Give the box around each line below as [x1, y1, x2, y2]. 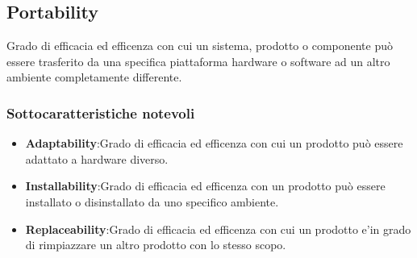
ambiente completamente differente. [6, 69, 182, 85]
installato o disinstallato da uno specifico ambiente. [25, 193, 279, 210]
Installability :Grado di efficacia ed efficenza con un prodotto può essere [25, 177, 386, 194]
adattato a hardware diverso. [25, 150, 169, 167]
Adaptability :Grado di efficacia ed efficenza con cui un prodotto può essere [25, 135, 403, 152]
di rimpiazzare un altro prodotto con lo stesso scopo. [25, 236, 286, 253]
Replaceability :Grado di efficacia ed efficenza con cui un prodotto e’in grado [25, 220, 411, 237]
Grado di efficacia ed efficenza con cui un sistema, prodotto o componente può [6, 37, 394, 54]
